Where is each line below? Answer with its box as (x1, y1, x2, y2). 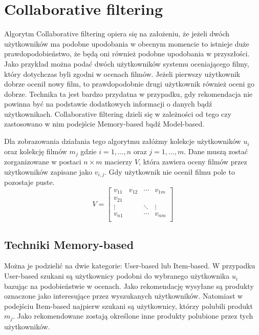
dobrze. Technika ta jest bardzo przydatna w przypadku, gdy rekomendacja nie (4, 88, 253, 99)
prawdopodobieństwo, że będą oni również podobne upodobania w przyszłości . (4, 48, 250, 59)
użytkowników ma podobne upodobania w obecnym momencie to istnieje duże (4, 38, 249, 49)
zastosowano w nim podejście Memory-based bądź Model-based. (4, 118, 205, 129)
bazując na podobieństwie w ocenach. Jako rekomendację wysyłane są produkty (4, 280, 254, 291)
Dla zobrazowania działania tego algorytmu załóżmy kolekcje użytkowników (4, 136, 241, 146)
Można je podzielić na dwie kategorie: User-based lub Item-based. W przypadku (4, 260, 255, 271)
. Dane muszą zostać (184, 145, 248, 156)
